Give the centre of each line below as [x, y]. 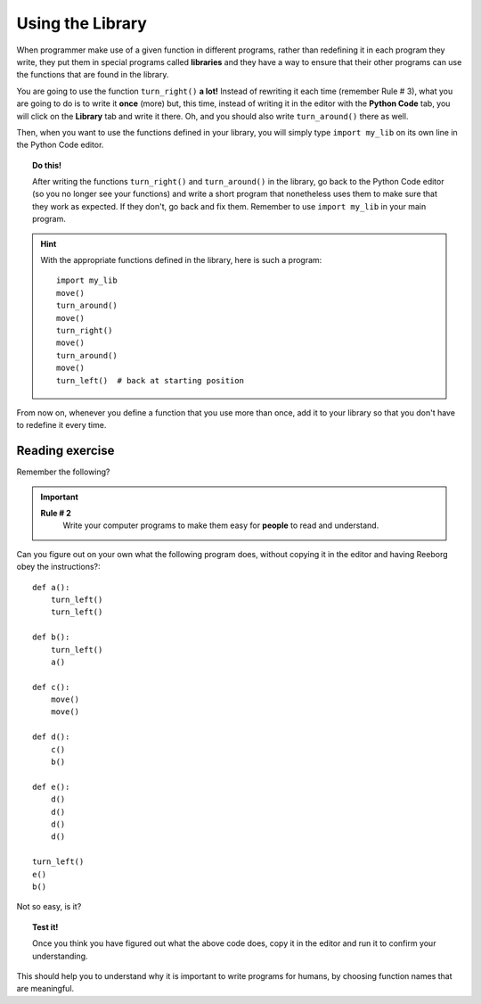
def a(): [51, 587]
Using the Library [82, 23]
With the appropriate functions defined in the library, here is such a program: [181, 260]
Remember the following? [63, 472]
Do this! [47, 165]
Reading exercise [65, 451]
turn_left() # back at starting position [151, 380]
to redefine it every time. [61, 425]
